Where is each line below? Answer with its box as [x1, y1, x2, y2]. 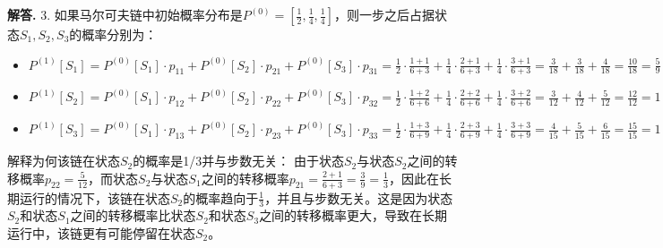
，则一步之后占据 [334, 5, 435, 23]
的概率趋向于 [183, 188, 259, 207]
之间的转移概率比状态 [70, 206, 196, 225]
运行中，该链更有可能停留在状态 [7, 223, 195, 242]
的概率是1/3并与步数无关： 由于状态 [133, 151, 344, 170]
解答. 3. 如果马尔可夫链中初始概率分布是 [7, 5, 243, 23]
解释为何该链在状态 [7, 151, 120, 170]
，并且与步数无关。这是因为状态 [264, 188, 453, 207]
